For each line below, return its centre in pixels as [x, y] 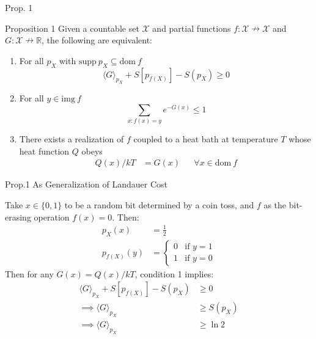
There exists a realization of [72, 139]
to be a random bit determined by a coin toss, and [159, 205]
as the [275, 205]
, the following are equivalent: [97, 40]
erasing [18, 217]
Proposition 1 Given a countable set [72, 28]
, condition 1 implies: [174, 273]
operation [52, 217]
